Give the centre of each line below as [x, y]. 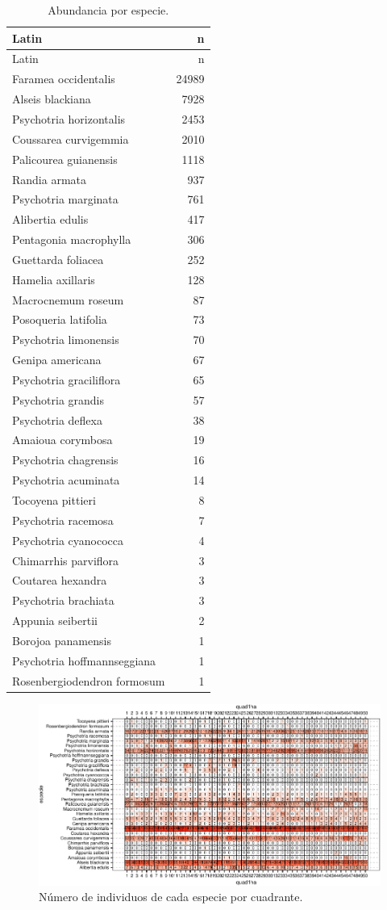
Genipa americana [57, 360]
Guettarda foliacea [58, 259]
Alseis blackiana [52, 99]
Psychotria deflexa [57, 419]
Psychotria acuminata [66, 480]
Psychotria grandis [58, 399]
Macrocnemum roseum [68, 299]
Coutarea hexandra [60, 580]
